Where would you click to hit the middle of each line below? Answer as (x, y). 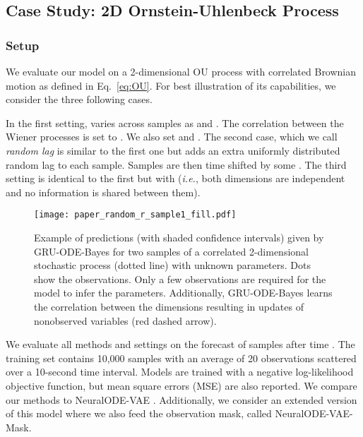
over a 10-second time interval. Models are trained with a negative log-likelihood (180, 372)
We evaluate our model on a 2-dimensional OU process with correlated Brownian (181, 71)
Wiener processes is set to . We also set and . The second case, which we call (172, 137)
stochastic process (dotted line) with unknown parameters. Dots (172, 265)
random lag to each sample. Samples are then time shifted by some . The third (176, 164)
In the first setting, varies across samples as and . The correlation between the (175, 122)
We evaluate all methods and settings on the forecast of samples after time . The (180, 344)
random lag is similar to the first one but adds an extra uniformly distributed (173, 150)
